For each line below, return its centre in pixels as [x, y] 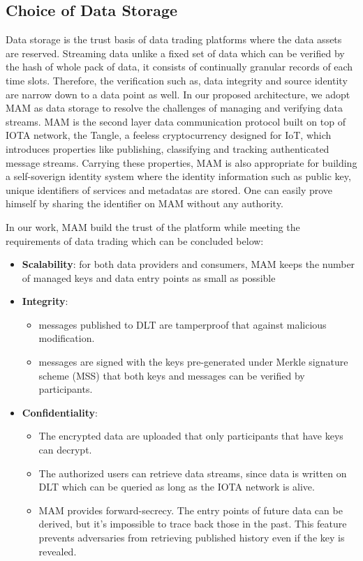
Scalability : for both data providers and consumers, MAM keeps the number [188, 264]
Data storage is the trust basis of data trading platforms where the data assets [174, 39]
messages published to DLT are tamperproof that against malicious [183, 324]
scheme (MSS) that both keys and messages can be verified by [172, 375]
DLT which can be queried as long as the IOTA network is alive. [177, 487]
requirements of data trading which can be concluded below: [135, 240]
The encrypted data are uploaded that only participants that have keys [191, 436]
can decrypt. [65, 450]
